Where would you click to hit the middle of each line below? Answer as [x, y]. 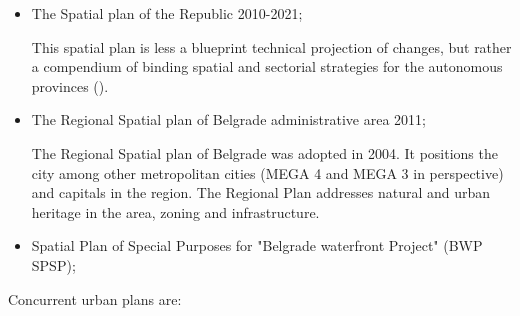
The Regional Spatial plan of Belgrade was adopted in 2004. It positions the [264, 152]
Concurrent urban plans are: [95, 298]
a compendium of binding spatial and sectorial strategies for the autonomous [267, 66]
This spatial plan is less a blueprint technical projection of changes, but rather [271, 46]
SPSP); [53, 264]
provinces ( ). [70, 85]
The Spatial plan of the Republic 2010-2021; [167, 13]
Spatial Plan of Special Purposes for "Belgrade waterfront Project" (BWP [257, 245]
